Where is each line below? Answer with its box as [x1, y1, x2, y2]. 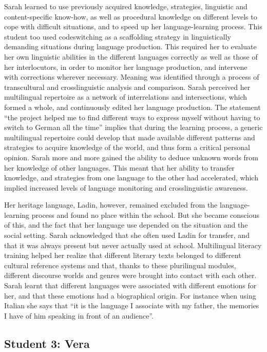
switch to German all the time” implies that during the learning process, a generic [4, 122, 263, 133]
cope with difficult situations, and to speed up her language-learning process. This [4, 21, 262, 32]
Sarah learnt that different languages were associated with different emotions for [4, 280, 257, 291]
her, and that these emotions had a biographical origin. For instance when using [4, 290, 256, 301]
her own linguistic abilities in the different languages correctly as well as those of [4, 51, 258, 62]
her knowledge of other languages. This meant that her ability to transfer [4, 162, 235, 173]
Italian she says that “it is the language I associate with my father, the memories [4, 300, 259, 311]
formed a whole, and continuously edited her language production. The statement [4, 101, 261, 112]
